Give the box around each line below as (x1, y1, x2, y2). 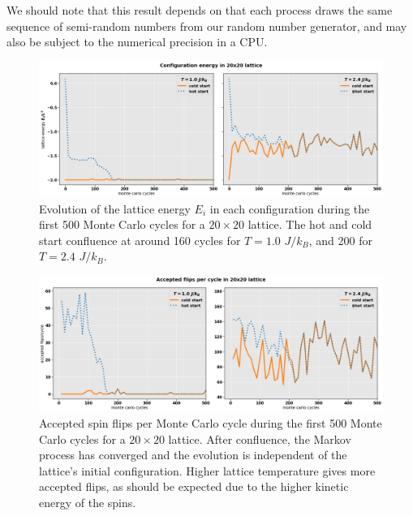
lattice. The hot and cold (247, 216, 372, 233)
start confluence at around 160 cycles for (39, 231, 241, 248)
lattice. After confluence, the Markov (168, 430, 351, 447)
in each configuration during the (209, 200, 370, 217)
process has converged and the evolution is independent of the (39, 446, 347, 463)
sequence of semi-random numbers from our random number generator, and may (6, 17, 407, 34)
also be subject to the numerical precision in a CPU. (6, 33, 268, 50)
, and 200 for (308, 231, 372, 248)
